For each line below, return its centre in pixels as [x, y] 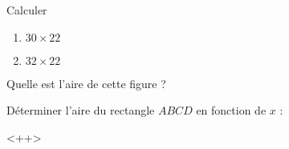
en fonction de [231, 110]
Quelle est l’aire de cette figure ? [86, 83]
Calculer [27, 10]
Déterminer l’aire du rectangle [81, 110]
